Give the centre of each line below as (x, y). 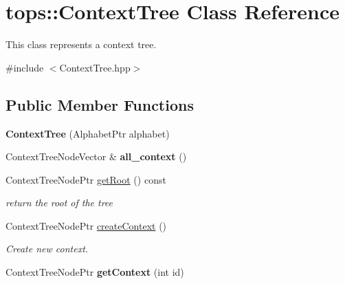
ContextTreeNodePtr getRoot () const (86, 179)
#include (25, 67)
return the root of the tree (59, 203)
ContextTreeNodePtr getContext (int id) (95, 272)
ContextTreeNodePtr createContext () (86, 225)
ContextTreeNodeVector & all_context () (96, 156)
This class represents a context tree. (81, 44)
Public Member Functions (100, 104)
